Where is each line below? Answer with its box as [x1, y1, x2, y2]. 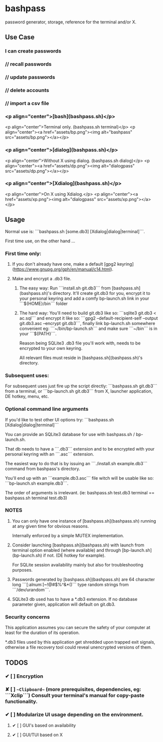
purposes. [12, 567, 33, 573]
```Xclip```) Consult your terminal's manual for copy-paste [5, 692, 145, 699]
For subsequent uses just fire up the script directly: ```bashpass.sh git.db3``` [5, 383, 158, 389]
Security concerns [5, 614, 50, 620]
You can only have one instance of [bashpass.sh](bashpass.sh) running [12, 518, 157, 524]
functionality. [5, 698, 38, 705]
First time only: [5, 250, 41, 257]
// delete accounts [5, 87, 50, 94]
